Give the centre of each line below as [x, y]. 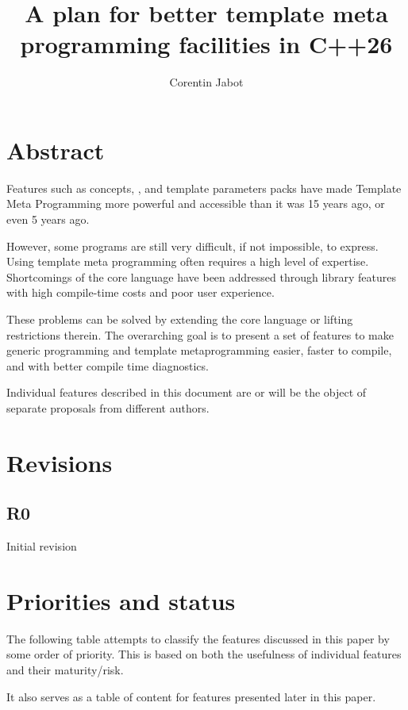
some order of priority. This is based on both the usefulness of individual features [204, 654]
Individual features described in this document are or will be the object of [187, 392]
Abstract [56, 150]
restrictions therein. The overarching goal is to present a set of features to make [200, 334]
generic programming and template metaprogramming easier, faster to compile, [199, 350]
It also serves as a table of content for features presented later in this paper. [191, 696]
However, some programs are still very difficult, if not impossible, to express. [192, 246]
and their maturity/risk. [65, 670]
